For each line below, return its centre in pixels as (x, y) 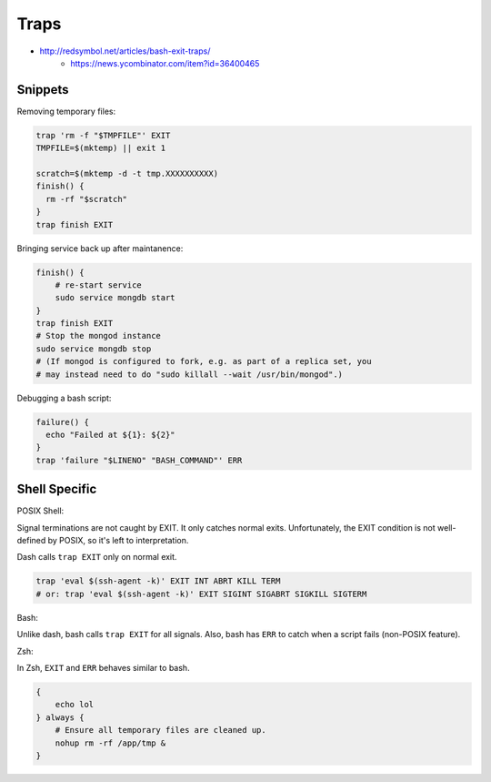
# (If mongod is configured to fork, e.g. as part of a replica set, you (204, 361)
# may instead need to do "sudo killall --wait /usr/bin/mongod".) (190, 374)
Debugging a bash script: (64, 398)
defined (31, 541)
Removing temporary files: (66, 111)
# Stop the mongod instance (98, 336)
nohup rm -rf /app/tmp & (110, 743)
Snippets (43, 90)
